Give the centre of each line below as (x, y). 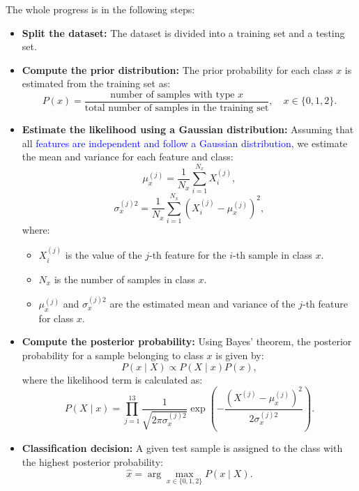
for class (56, 318)
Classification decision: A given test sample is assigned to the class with (182, 448)
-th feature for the (188, 255)
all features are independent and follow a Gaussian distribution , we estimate (185, 143)
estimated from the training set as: (96, 83)
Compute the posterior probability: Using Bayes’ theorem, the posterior (187, 341)
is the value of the (104, 255)
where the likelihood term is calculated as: (112, 379)
